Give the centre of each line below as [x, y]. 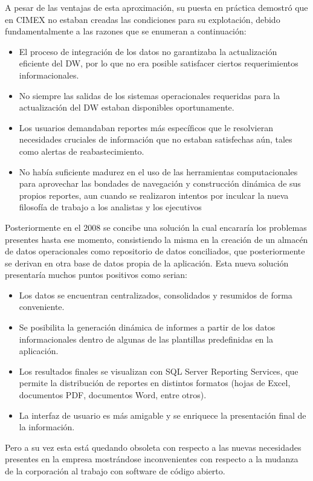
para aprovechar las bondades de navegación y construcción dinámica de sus [160, 183]
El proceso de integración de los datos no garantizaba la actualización [148, 51]
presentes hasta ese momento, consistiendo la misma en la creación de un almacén [156, 239]
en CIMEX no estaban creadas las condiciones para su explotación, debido [143, 19]
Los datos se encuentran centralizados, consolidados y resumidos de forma [156, 295]
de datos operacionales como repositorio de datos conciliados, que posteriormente [155, 251]
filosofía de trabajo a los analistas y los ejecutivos [110, 207]
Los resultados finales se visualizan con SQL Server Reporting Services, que [159, 371]
